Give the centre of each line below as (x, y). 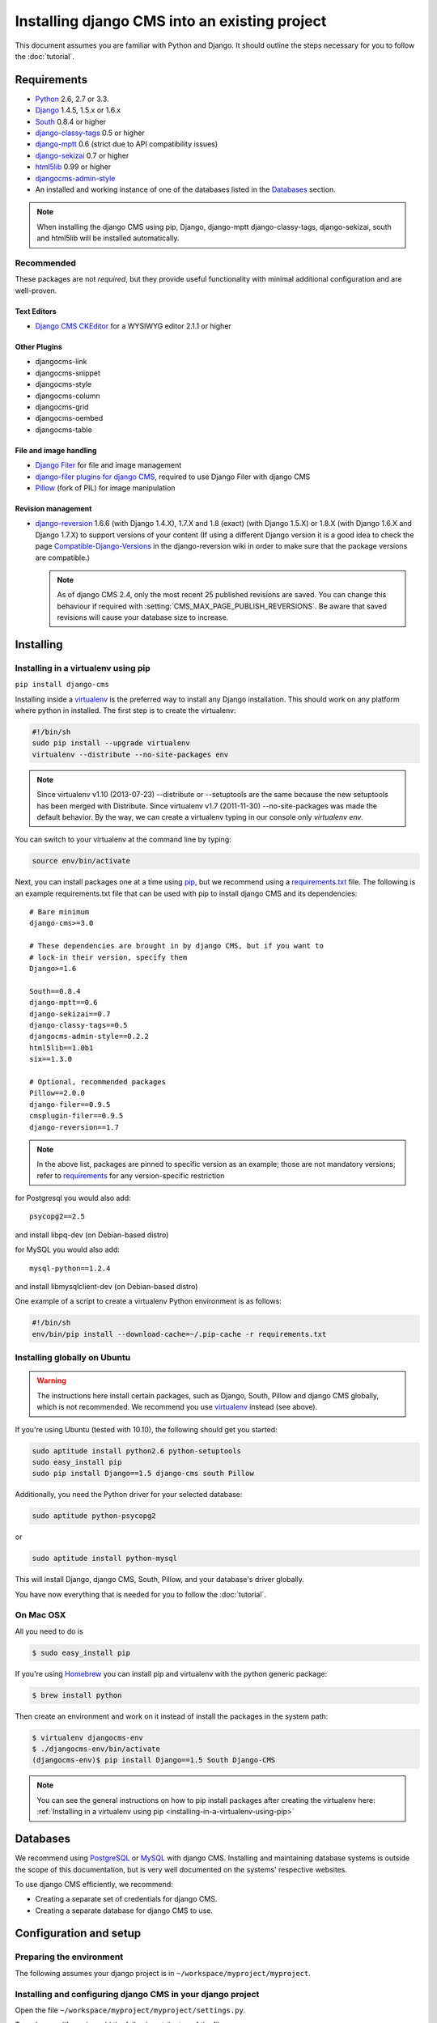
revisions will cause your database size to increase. (143, 617)
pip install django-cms (62, 685)
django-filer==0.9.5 (70, 1104)
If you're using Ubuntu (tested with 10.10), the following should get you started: (146, 1429)
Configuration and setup (78, 1934)
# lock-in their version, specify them (108, 957)
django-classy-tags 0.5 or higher (90, 133)
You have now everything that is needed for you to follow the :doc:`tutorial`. (141, 1594)
